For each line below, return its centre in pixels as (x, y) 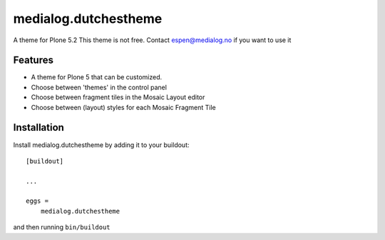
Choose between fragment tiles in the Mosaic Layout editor (118, 97)
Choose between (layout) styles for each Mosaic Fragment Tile (124, 107)
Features (33, 60)
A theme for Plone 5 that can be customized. (97, 77)
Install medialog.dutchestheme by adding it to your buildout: (101, 145)
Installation (38, 127)
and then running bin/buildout (62, 227)
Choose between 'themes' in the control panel (99, 87)
